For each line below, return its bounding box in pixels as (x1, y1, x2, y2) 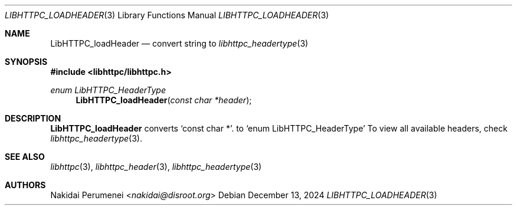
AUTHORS (5, 180, 46, 190)
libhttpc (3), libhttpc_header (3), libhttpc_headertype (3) (50, 162, 262, 172)
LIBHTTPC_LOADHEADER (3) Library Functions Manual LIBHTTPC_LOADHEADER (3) (5, 10, 329, 20)
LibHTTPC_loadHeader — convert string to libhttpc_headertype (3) (50, 38, 309, 48)
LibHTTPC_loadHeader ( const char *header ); (76, 95, 252, 105)
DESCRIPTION (5, 113, 61, 123)
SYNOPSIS (5, 57, 48, 67)
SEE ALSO (5, 152, 45, 162)
